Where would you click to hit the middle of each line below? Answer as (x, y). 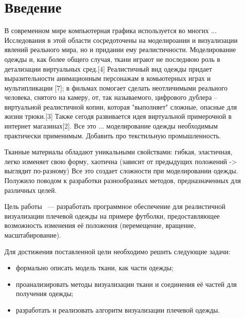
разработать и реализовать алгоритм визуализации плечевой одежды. (118, 309)
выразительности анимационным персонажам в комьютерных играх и (108, 78)
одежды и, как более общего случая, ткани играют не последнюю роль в (112, 59)
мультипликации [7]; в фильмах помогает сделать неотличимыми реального (116, 87)
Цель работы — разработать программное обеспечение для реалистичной (115, 206)
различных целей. (31, 190)
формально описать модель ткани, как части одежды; (94, 268)
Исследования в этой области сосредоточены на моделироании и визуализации (121, 40)
